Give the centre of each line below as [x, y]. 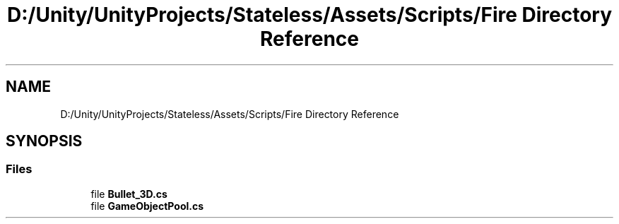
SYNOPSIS [44, 141]
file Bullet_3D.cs [129, 194]
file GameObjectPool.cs [147, 206]
